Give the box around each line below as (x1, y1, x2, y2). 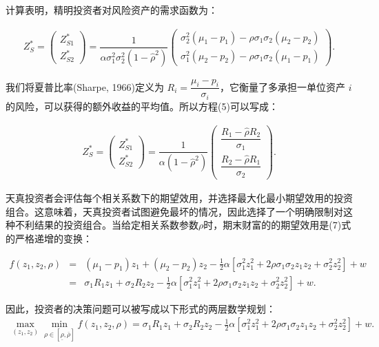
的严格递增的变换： (6, 231, 92, 245)
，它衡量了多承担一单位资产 (220, 79, 345, 94)
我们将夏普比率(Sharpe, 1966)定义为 (6, 79, 164, 94)
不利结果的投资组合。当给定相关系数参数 (14, 218, 198, 232)
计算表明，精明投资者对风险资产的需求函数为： (6, 3, 218, 17)
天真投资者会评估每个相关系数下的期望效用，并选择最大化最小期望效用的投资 (6, 191, 353, 205)
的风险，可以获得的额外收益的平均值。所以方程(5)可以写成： (6, 98, 278, 113)
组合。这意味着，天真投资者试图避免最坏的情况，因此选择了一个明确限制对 (6, 204, 343, 218)
